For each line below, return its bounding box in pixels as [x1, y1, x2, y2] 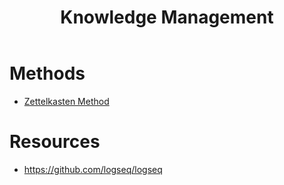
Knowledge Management [60, 6, 274, 29]
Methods [9, 62, 86, 85]
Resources [9, 131, 101, 153]
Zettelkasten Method [23, 95, 110, 107]
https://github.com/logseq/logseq [23, 163, 163, 175]
